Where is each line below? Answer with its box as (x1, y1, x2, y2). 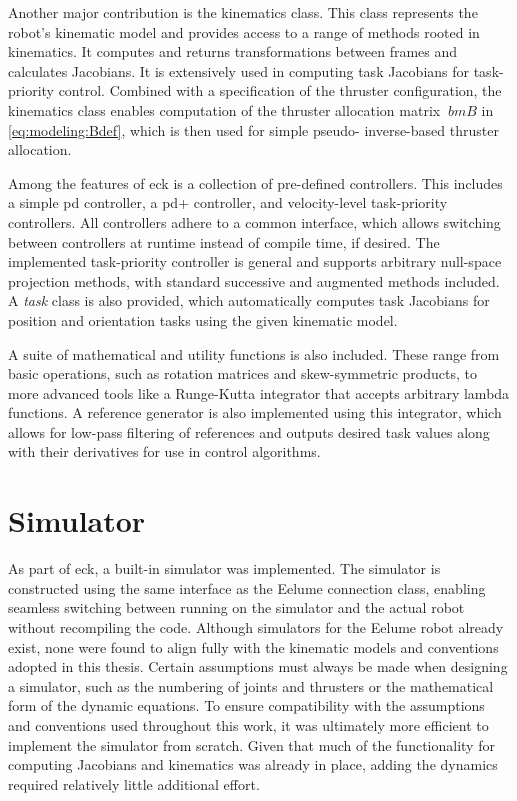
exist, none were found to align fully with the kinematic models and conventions (8, 636, 499, 657)
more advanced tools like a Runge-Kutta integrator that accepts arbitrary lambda (8, 382, 510, 403)
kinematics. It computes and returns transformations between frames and (8, 41, 458, 62)
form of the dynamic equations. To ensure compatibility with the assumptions (8, 695, 485, 716)
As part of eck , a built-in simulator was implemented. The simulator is (8, 558, 441, 579)
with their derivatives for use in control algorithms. (8, 441, 321, 462)
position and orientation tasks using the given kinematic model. (8, 309, 398, 330)
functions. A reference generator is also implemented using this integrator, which (8, 402, 502, 423)
